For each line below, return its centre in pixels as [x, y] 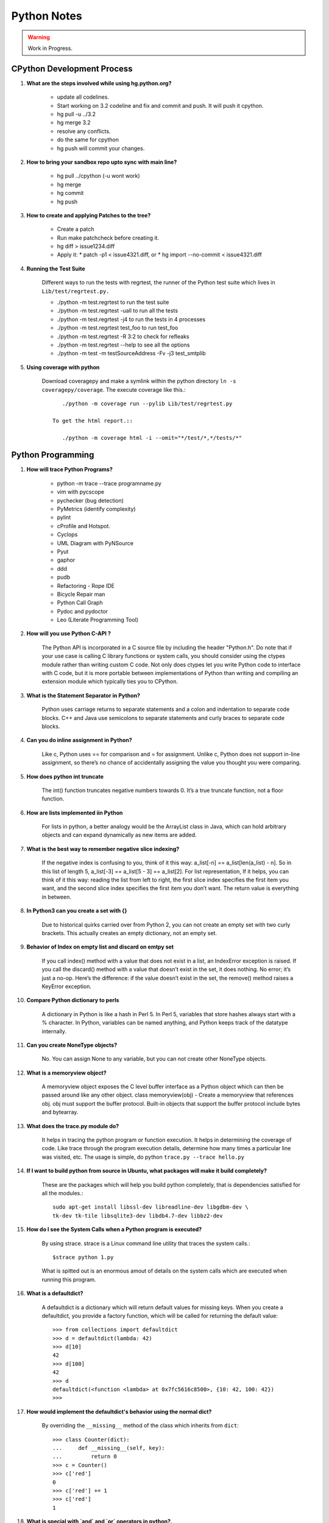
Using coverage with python [63, 367]
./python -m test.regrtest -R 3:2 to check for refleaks [123, 336]
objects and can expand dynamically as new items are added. [119, 835]
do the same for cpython [88, 140]
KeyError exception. [66, 986]
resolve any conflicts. [84, 131]
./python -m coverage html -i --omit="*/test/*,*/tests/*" [152, 438]
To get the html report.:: [93, 421]
